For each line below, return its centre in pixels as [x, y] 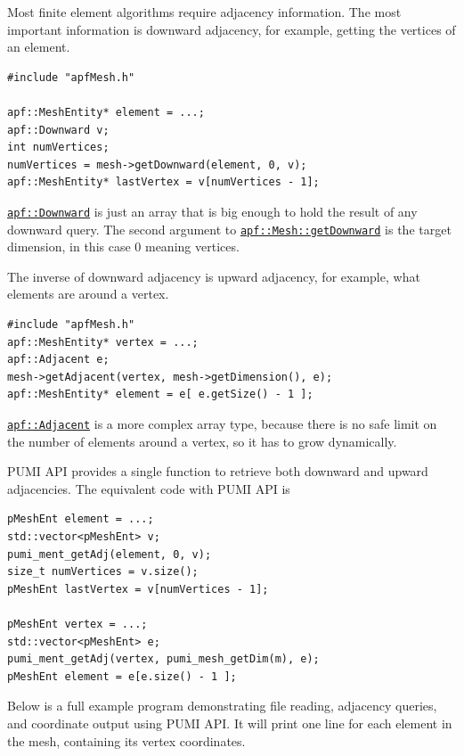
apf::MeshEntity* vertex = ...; [103, 342]
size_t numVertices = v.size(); [103, 572]
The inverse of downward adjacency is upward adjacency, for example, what [214, 276]
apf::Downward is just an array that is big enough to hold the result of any [212, 211]
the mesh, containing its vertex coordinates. [126, 740]
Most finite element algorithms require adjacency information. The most [204, 12]
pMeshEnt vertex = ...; [77, 624]
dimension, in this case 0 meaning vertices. [123, 247]
